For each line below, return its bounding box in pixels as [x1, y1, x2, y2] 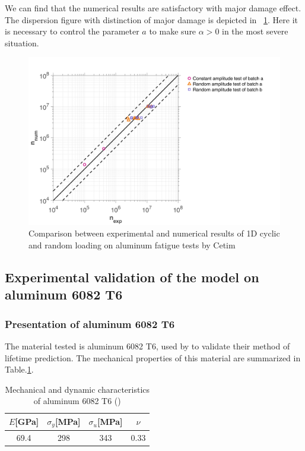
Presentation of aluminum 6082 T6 [5, 316, 175, 331]
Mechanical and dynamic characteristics [5, 383, 150, 395]
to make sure [149, 25, 196, 37]
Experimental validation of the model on [5, 267, 259, 286]
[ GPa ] [15, 415, 39, 428]
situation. [5, 36, 39, 49]
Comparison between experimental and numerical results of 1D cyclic [28, 227, 280, 239]
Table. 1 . [5, 363, 34, 376]
